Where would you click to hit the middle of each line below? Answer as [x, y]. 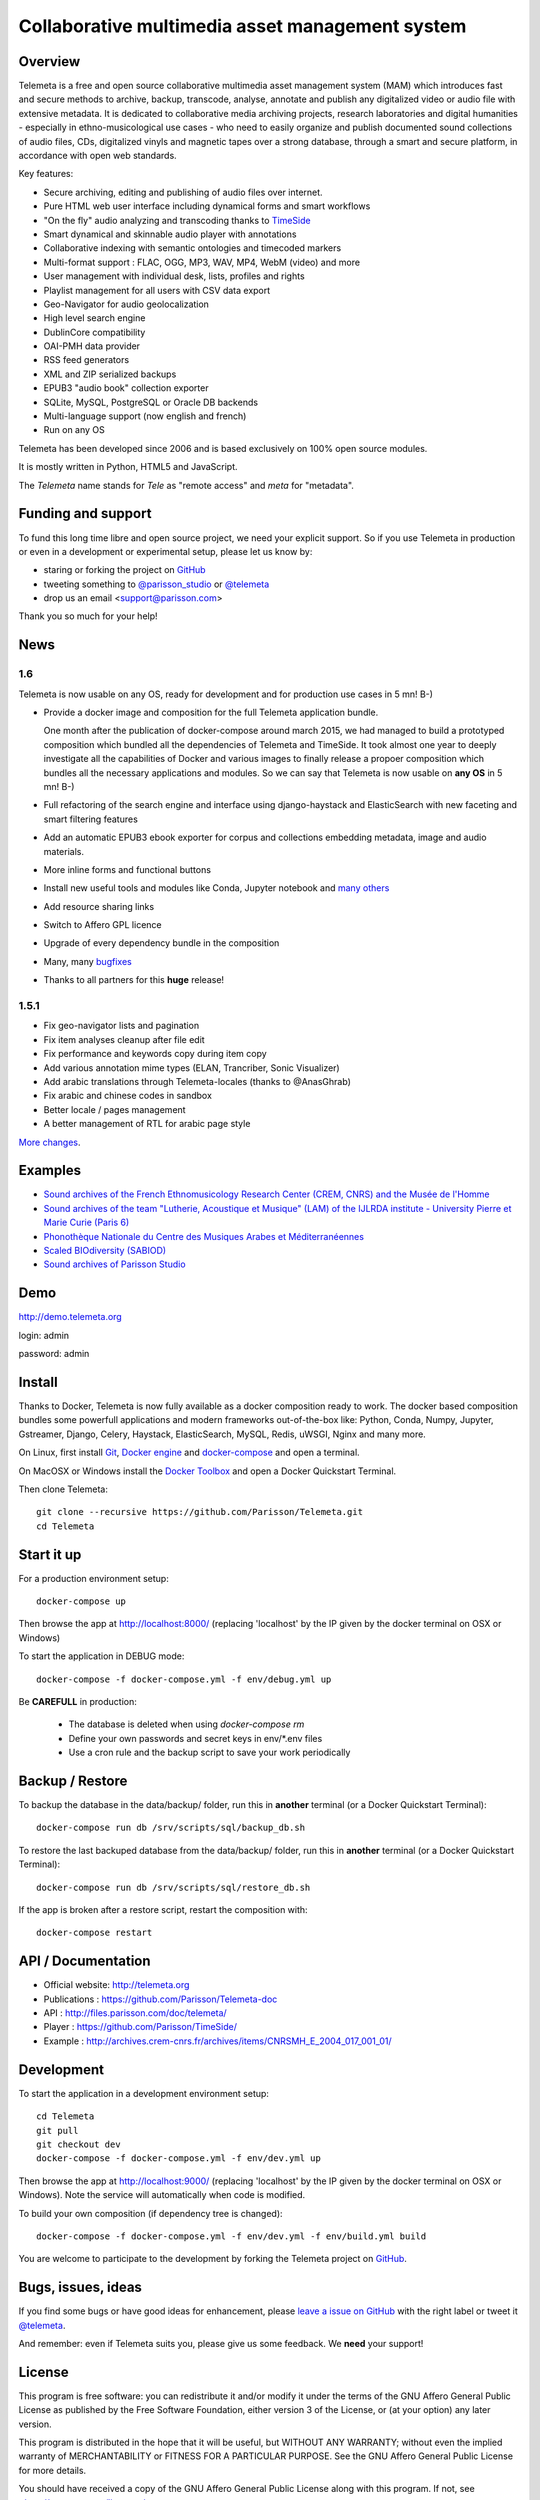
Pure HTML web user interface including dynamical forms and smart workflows [207, 206]
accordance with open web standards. [97, 156]
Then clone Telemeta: [63, 1489]
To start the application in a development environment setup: [144, 2093]
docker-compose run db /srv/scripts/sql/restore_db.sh [173, 1887]
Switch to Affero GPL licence [102, 925]
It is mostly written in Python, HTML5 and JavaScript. [128, 467]
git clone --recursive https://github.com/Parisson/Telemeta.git [200, 1512]
